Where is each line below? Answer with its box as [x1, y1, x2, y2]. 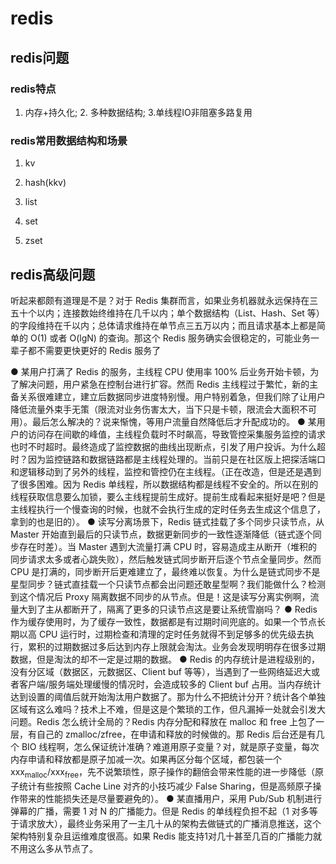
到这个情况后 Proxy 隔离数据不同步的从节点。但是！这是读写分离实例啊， [10, 590, 311, 602]
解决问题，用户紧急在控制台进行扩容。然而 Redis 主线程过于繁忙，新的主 [18, 378, 319, 390]
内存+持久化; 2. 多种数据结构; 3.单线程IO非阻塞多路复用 [24, 106, 253, 118]
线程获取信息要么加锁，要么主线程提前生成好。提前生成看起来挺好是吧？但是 [10, 490, 326, 502]
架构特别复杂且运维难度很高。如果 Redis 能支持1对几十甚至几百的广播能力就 [10, 830, 322, 842]
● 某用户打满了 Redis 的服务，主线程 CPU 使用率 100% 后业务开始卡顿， [10, 365, 311, 377]
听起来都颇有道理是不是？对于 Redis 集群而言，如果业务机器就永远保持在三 [10, 294, 319, 306]
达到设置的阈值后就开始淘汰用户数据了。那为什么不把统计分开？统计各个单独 [10, 690, 326, 702]
